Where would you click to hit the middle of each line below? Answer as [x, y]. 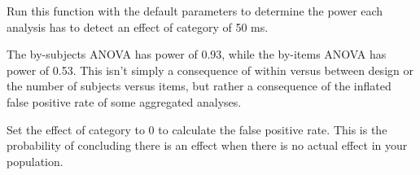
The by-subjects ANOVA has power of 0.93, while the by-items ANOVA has [197, 54]
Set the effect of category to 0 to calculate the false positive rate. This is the [197, 129]
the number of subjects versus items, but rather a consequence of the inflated [199, 86]
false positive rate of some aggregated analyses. [124, 101]
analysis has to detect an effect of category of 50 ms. [138, 26]
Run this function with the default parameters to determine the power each [195, 11]
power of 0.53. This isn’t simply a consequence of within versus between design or [210, 70]
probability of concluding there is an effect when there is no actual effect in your [207, 145]
